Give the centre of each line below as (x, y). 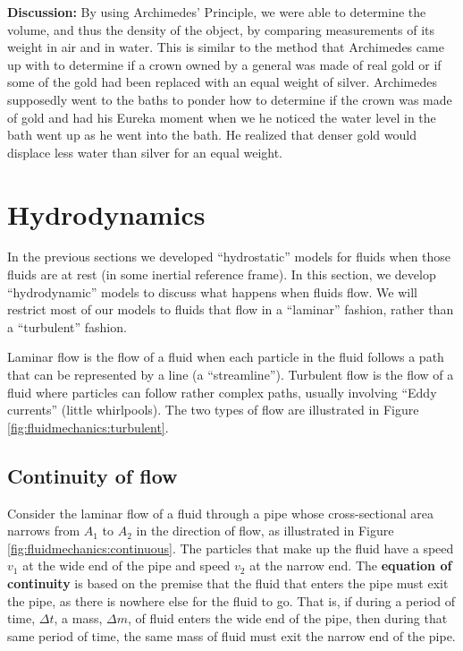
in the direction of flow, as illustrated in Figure (265, 531)
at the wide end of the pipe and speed (126, 565)
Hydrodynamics (106, 214)
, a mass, (78, 618)
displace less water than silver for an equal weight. (145, 152)
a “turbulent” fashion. (67, 326)
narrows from (44, 531)
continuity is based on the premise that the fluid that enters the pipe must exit (228, 582)
